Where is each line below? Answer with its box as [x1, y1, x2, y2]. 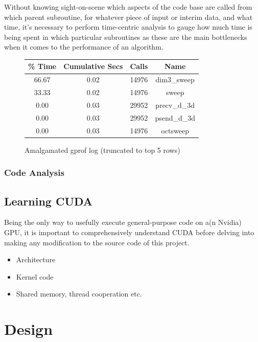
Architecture [16, 254, 56, 265]
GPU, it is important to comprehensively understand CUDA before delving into [4, 227, 254, 238]
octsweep [161, 125, 189, 135]
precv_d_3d [155, 100, 195, 110]
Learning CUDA [4, 193, 93, 209]
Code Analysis [4, 166, 64, 179]
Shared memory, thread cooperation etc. [16, 288, 142, 299]
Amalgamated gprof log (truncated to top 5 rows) [25, 144, 180, 155]
